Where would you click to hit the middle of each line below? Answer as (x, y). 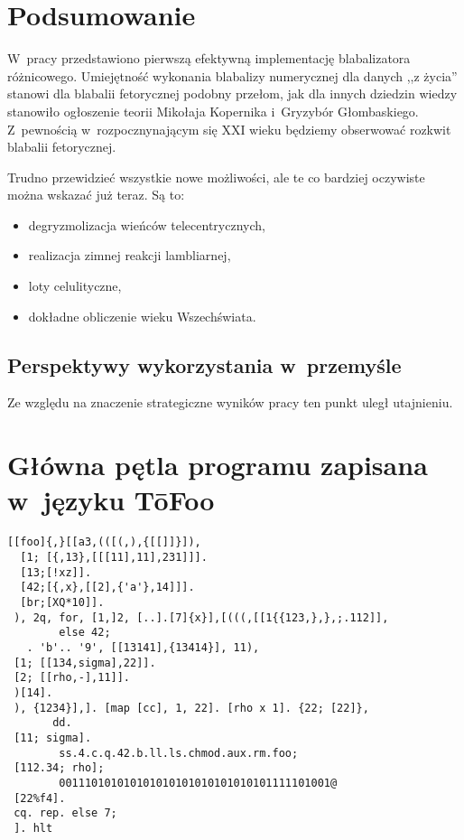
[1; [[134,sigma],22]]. (85, 663)
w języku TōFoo (111, 500)
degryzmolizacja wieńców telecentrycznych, (147, 224)
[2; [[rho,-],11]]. (72, 678)
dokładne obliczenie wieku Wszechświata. (142, 316)
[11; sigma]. (53, 737)
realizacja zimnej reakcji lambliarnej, (130, 255)
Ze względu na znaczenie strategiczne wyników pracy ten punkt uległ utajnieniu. (230, 402)
